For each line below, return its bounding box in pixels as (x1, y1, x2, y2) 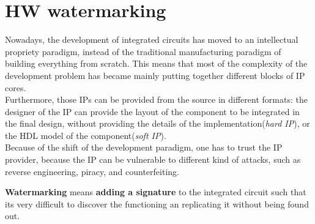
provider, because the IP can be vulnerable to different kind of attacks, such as (5, 153, 301, 166)
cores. (5, 81, 26, 94)
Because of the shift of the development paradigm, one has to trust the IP (5, 141, 283, 154)
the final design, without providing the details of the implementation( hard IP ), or (5, 117, 310, 130)
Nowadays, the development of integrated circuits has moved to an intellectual (5, 33, 298, 46)
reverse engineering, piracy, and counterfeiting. (5, 165, 179, 177)
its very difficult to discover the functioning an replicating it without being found (5, 197, 309, 210)
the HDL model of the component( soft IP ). (5, 129, 166, 141)
